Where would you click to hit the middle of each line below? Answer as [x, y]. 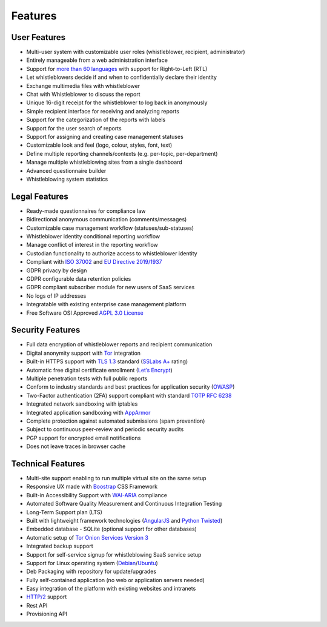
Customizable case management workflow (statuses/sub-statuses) [110, 228]
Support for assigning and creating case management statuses [105, 136]
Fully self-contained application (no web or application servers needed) [116, 580]
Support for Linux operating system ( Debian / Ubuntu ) [92, 563]
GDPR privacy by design [57, 270]
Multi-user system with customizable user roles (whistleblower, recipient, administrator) [136, 52]
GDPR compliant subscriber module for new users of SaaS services [111, 287]
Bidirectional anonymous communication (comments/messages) [107, 220]
